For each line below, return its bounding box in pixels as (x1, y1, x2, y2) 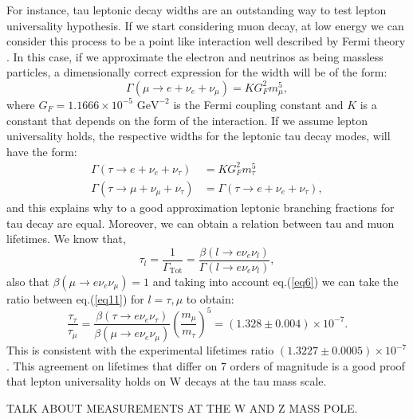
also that (6, 272, 49, 289)
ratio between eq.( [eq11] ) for (6, 290, 144, 307)
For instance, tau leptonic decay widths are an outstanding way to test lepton (6, 2, 387, 18)
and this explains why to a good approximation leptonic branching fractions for (6, 198, 395, 215)
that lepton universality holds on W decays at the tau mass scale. (6, 373, 327, 390)
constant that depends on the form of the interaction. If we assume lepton (6, 112, 368, 128)
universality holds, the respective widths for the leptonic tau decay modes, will (6, 127, 391, 144)
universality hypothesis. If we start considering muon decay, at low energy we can (6, 17, 404, 33)
